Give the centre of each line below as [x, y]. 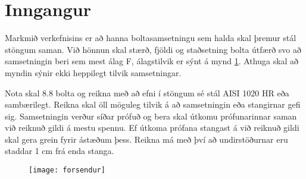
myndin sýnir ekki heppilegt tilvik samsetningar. [93, 72]
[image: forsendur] [67, 170]
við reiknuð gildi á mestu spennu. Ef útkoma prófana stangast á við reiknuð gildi [152, 128]
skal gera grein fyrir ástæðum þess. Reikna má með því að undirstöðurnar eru [146, 139]
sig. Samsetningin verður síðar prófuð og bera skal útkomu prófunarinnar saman [151, 116]
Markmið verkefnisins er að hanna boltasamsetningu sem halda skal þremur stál [151, 38]
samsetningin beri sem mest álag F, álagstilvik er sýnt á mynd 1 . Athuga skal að [152, 61]
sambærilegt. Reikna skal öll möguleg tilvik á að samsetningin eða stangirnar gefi [153, 104]
